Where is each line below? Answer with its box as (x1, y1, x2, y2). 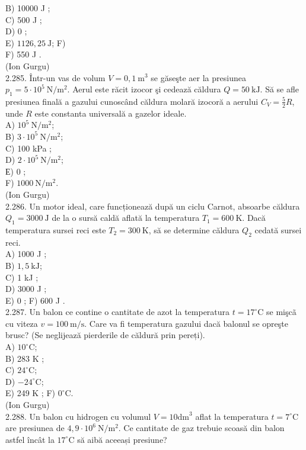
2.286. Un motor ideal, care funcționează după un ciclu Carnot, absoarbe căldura (5, 200, 300, 212)
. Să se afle (260, 83, 299, 95)
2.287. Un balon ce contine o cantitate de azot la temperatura (5, 306, 230, 318)
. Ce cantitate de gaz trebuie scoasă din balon (118, 422, 285, 434)
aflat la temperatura (195, 410, 269, 422)
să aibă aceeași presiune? (77, 433, 167, 445)
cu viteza (5, 317, 38, 329)
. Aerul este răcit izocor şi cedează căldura (67, 83, 221, 95)
